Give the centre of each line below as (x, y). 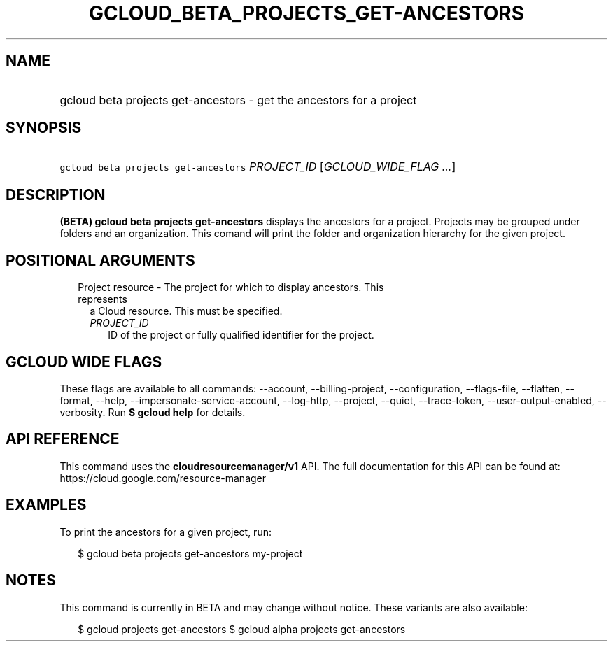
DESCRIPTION (56, 194)
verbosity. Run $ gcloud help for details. (153, 412)
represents (103, 299)
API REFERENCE (63, 439)
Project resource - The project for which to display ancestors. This (231, 287)
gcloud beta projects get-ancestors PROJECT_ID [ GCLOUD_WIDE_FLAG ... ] (258, 167)
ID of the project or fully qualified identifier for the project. (241, 335)
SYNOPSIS (44, 128)
